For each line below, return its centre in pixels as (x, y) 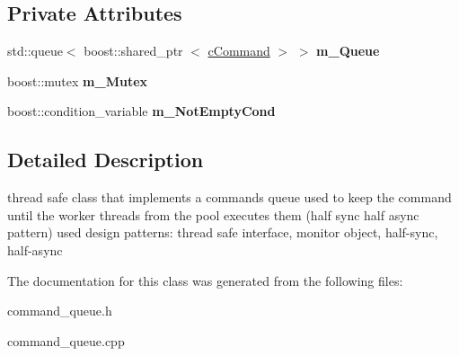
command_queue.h (60, 311)
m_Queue (348, 51)
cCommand (239, 51)
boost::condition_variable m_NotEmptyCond (141, 111)
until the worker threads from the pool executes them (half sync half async (213, 214)
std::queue (35, 51)
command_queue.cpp (66, 340)
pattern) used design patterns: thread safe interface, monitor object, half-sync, (223, 232)
